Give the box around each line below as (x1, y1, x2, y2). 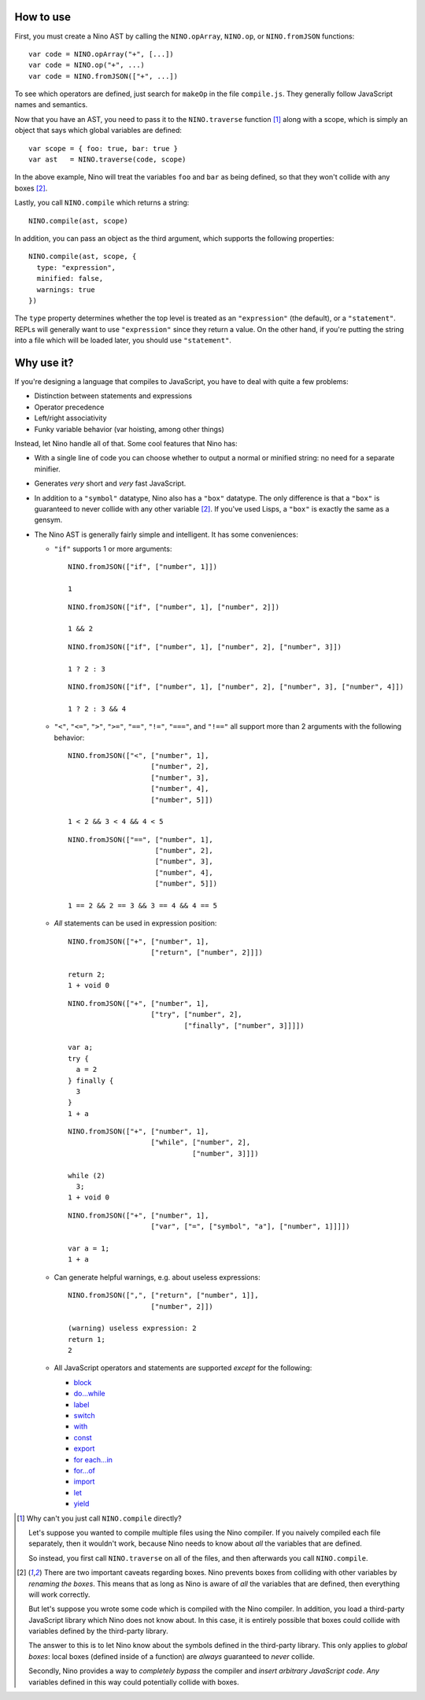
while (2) (68, 1171, 105, 1180)
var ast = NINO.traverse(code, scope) (28, 155, 187, 164)
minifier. (34, 464, 61, 474)
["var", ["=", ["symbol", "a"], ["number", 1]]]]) (150, 1222, 350, 1231)
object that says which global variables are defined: (14, 126, 183, 135)
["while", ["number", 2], (150, 1138, 251, 1147)
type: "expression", (36, 263, 116, 272)
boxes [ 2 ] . (14, 183, 48, 193)
